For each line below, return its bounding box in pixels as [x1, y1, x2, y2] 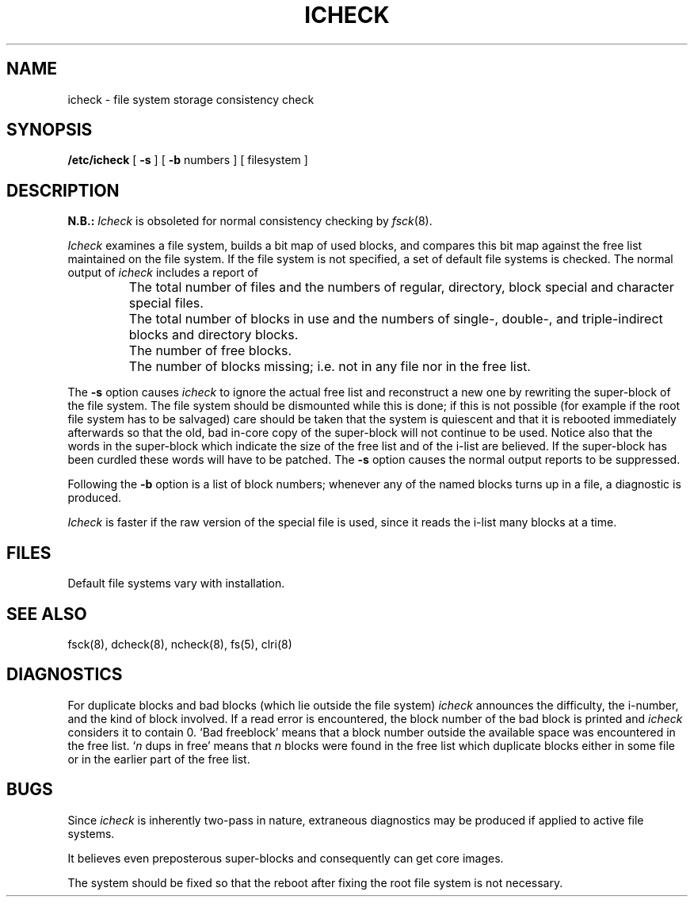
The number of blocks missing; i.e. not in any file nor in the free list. [128, 358, 531, 375]
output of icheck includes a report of [67, 266, 258, 280]
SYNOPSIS [6, 120, 93, 140]
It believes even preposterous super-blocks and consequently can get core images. [67, 851, 504, 865]
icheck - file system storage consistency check [67, 92, 315, 106]
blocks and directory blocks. [128, 327, 299, 343]
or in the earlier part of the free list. [67, 752, 250, 766]
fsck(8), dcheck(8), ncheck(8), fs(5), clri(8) [67, 637, 292, 651]
